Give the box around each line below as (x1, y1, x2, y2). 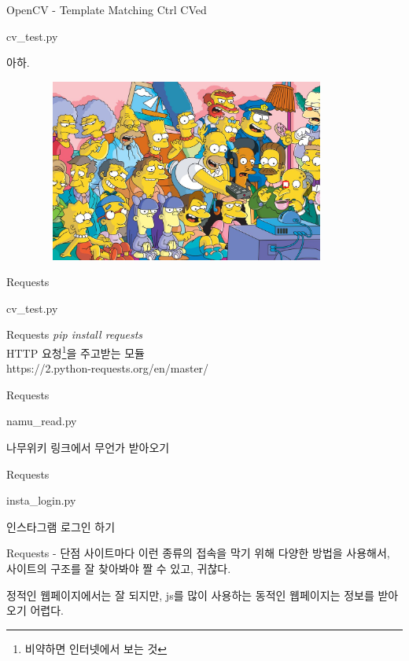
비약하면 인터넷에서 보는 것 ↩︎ (24, 640, 168, 656)
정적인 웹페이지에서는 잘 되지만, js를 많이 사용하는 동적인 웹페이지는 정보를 (6, 586, 374, 603)
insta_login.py (6, 492, 76, 509)
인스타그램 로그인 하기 (6, 518, 116, 534)
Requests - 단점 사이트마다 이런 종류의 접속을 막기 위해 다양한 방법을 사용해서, (6, 545, 390, 561)
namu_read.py (6, 413, 77, 429)
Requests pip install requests (6, 326, 143, 343)
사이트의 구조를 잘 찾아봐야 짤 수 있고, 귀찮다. (6, 560, 231, 576)
